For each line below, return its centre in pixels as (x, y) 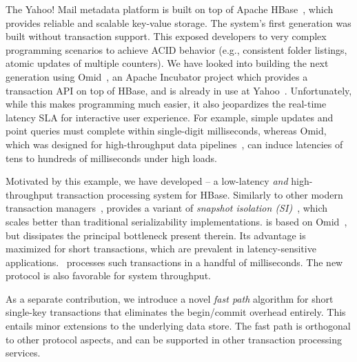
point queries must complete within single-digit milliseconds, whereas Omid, (166, 131)
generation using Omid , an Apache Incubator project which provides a (157, 76)
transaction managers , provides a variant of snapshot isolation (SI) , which (167, 208)
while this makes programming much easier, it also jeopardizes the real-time (166, 104)
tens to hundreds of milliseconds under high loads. (111, 158)
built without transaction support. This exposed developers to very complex (166, 36)
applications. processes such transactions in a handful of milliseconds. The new (174, 262)
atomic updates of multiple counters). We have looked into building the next (167, 63)
